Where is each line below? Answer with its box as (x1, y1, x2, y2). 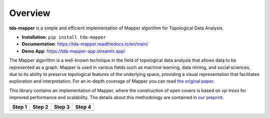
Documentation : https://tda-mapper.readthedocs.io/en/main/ (21, 41, 148, 47)
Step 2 (32, 103, 48, 110)
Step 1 (12, 103, 27, 110)
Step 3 (53, 103, 70, 110)
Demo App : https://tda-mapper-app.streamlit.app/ (21, 48, 125, 54)
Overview (9, 7, 50, 18)
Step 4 (75, 103, 91, 110)
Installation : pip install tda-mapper (21, 34, 106, 40)
